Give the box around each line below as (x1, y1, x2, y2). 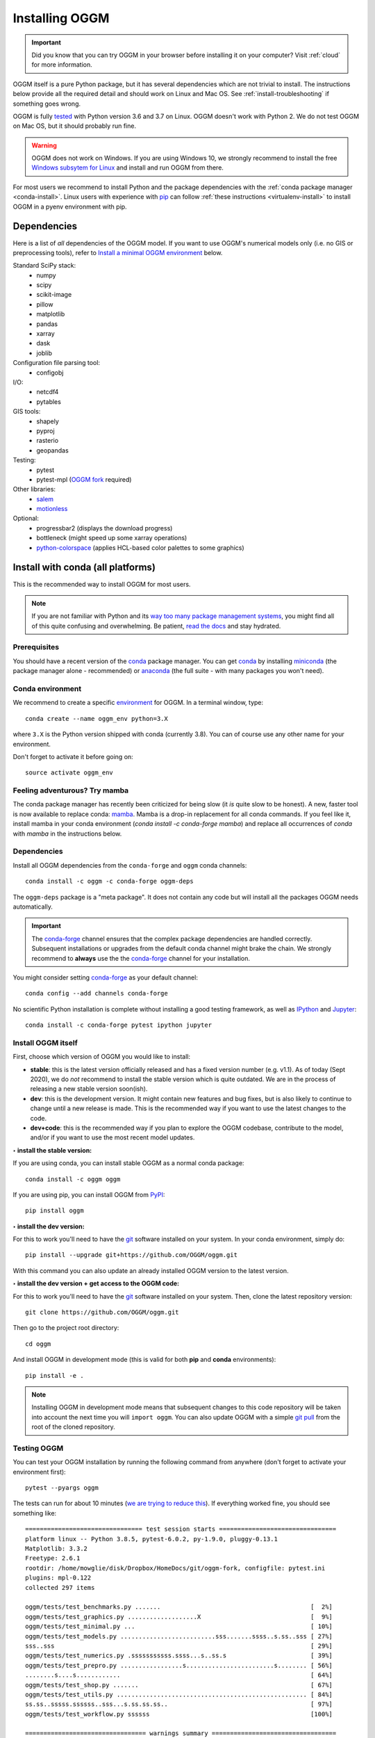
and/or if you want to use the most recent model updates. (30, 1133, 195, 1142)
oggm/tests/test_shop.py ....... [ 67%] (25, 1681, 333, 1689)
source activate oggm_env (25, 769, 114, 777)
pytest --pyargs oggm (25, 1484, 99, 1492)
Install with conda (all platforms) (12, 562, 156, 574)
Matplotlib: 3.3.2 (25, 1545, 88, 1553)
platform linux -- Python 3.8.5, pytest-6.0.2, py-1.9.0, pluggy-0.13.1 (25, 1535, 278, 1543)
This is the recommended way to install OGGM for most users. (12, 580, 191, 588)
